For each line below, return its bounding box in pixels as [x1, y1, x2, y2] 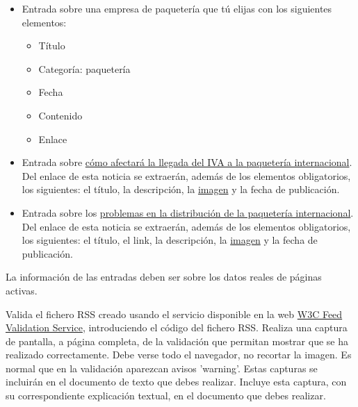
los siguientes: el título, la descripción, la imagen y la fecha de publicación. [22, 182, 340, 197]
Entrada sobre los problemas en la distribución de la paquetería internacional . [22, 205, 354, 219]
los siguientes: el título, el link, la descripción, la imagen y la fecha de [22, 233, 318, 247]
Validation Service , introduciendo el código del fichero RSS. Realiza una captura [6, 320, 348, 335]
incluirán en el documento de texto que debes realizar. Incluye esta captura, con [6, 374, 347, 389]
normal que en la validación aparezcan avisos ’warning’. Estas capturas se [6, 360, 318, 375]
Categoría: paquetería [38, 61, 131, 76]
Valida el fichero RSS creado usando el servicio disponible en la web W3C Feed [6, 306, 343, 321]
